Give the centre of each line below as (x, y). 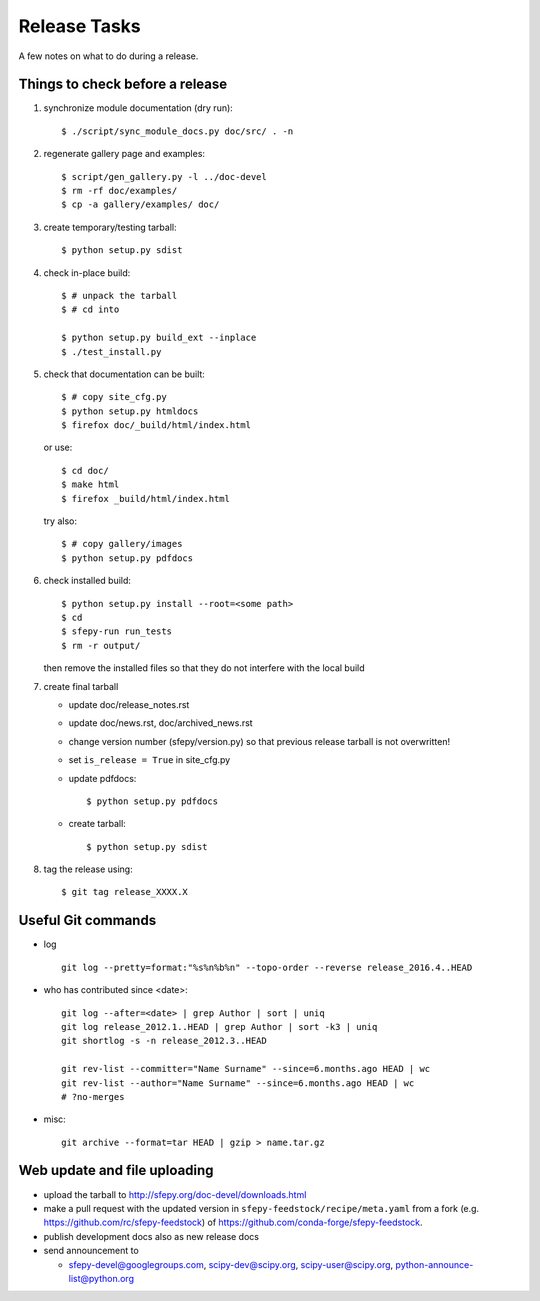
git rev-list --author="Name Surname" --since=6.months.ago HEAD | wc (238, 1083)
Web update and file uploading (116, 1170)
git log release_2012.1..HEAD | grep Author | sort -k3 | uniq (219, 1026)
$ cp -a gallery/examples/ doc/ (140, 204)
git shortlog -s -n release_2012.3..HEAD (164, 1041)
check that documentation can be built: (124, 374)
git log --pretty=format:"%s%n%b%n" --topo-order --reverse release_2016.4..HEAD (267, 967)
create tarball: (97, 824)
